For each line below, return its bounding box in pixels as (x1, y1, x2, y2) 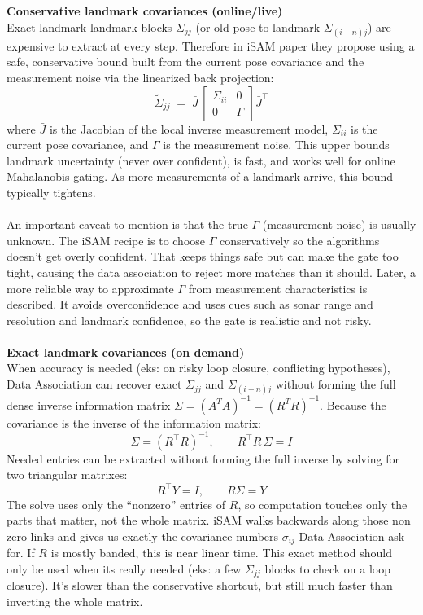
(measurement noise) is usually (262, 216, 416, 233)
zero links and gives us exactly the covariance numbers (7, 527, 279, 544)
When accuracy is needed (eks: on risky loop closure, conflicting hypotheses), (7, 359, 390, 376)
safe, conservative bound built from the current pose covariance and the (7, 53, 364, 70)
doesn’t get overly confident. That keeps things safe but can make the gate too (7, 248, 399, 265)
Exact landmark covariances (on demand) (7, 343, 245, 360)
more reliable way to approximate (7, 279, 174, 297)
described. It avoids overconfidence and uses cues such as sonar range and (7, 296, 373, 313)
